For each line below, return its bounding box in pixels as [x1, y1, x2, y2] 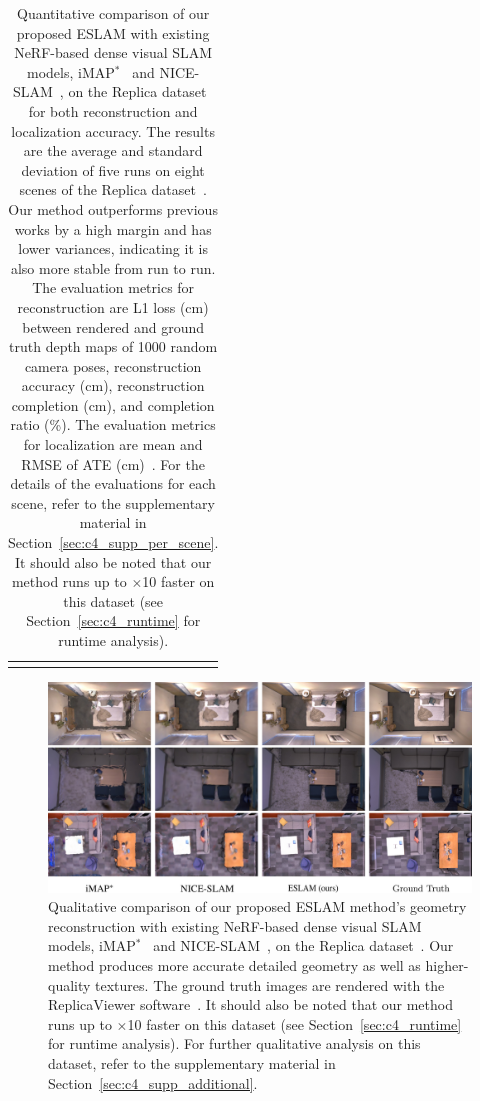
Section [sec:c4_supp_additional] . [48, 1072, 258, 1093]
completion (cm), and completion [11, 394, 215, 415]
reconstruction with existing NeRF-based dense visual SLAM [48, 915, 422, 936]
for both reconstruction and [28, 100, 198, 121]
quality [48, 974, 91, 995]
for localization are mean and [23, 434, 203, 455]
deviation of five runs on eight [21, 159, 205, 180]
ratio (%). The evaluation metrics [10, 414, 216, 435]
